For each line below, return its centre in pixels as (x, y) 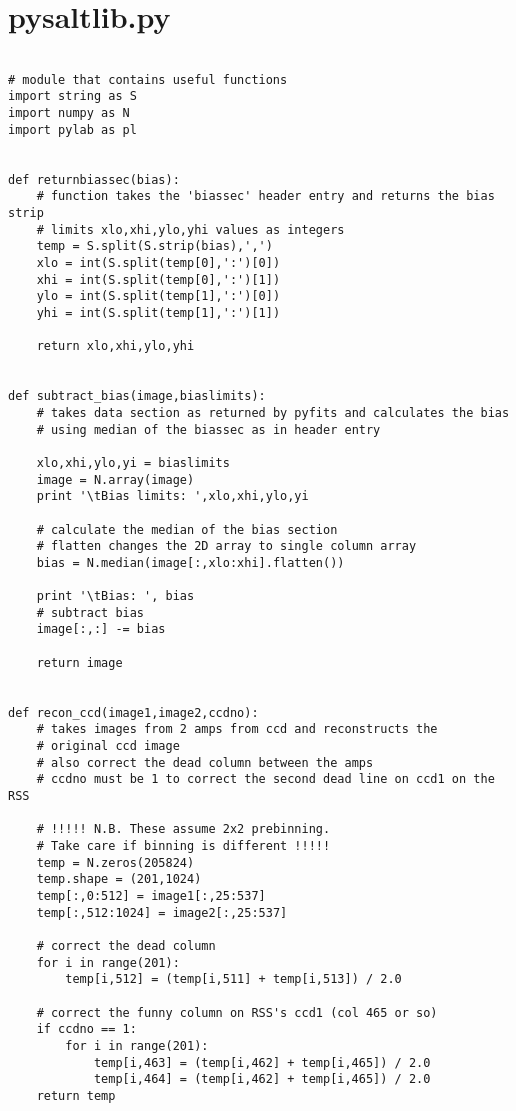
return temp (76, 1095)
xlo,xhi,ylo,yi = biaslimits (133, 462)
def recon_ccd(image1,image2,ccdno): (133, 712)
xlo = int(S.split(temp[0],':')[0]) (158, 263)
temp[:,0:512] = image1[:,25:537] (151, 895)
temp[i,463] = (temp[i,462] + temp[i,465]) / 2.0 (262, 1062)
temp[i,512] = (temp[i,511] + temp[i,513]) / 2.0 (233, 979)
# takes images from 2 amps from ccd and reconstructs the (237, 729)
